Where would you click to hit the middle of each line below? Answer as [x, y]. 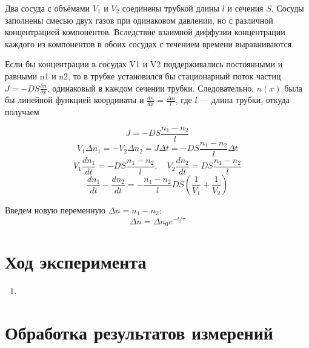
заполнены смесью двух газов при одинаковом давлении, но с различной [139, 20]
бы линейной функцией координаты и [75, 100]
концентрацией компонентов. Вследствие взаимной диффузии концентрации [145, 32]
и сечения [245, 8]
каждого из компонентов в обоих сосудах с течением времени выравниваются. [150, 43]
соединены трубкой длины [171, 8]
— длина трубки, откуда [245, 100]
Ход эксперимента [76, 262]
